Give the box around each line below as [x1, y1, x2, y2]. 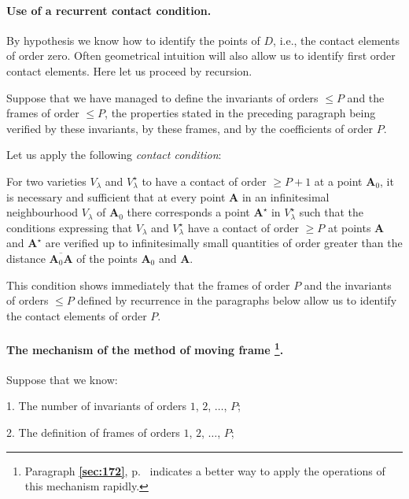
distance [6, 249, 46, 266]
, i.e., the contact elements [273, 31, 400, 48]
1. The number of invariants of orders [6, 397, 186, 414]
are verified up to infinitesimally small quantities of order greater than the [45, 235, 403, 251]
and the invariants [304, 276, 392, 293]
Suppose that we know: [6, 371, 118, 387]
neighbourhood [6, 204, 79, 220]
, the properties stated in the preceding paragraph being [105, 105, 376, 121]
